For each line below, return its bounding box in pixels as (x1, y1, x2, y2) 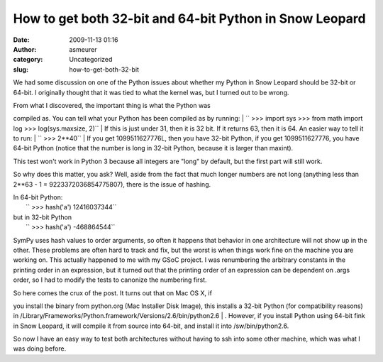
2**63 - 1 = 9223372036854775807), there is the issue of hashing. (13, 180, 211, 188)
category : (13, 55, 43, 64)
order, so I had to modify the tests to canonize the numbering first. (13, 275, 207, 284)
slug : (13, 65, 28, 74)
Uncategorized (69, 55, 113, 64)
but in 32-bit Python (13, 213, 72, 221)
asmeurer (69, 45, 97, 53)
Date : (13, 35, 30, 44)
